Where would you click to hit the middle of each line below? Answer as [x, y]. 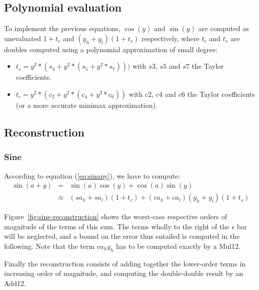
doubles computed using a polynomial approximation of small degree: [111, 49]
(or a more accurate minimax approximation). [87, 105]
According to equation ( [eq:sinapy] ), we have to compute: [92, 175]
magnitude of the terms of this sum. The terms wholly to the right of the [117, 226]
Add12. [15, 283]
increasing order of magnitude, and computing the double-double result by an [124, 273]
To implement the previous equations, [62, 28]
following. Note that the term [50, 246]
